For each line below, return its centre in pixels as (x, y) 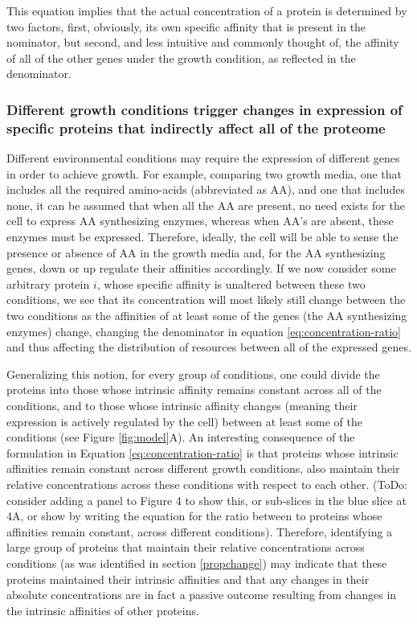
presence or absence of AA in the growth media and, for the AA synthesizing (196, 252)
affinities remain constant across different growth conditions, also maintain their (203, 468)
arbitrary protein (48, 283)
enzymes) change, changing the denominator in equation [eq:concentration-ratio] (204, 331)
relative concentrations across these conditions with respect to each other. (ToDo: (207, 484)
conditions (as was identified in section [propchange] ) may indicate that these (197, 562)
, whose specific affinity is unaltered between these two (231, 283)
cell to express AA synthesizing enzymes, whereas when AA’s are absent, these (200, 221)
